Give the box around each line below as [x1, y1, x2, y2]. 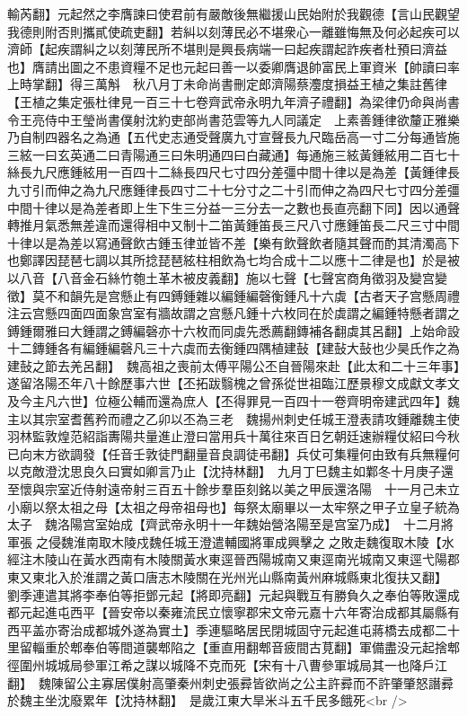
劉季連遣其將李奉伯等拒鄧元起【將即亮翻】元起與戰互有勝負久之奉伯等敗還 [7, 585, 447, 604]
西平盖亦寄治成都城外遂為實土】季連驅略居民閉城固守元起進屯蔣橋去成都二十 [7, 620, 460, 639]
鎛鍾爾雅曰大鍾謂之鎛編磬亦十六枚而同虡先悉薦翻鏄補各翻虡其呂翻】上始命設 [7, 321, 460, 340]
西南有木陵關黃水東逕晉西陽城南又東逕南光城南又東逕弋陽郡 [107, 550, 460, 569]
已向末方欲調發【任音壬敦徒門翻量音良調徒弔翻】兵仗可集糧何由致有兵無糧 [7, 444, 447, 463]
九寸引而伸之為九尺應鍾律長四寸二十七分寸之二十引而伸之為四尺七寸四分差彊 [7, 180, 460, 199]
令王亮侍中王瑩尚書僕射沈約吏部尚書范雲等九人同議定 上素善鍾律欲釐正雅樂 [7, 110, 460, 128]
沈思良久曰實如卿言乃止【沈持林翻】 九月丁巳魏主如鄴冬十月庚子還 [57, 462, 454, 481]
